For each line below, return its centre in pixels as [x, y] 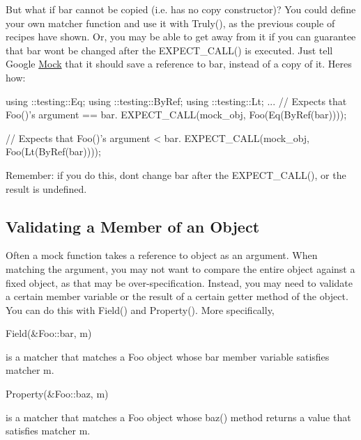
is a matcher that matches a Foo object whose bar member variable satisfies [168, 356]
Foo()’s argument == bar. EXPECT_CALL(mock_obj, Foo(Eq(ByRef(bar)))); [176, 115]
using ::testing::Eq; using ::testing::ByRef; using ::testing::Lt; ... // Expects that [176, 101]
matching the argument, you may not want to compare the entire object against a [180, 268]
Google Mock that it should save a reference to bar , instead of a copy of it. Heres [179, 64]
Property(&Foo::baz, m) [57, 394]
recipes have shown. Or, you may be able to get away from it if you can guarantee [181, 37]
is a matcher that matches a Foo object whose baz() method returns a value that [178, 417]
